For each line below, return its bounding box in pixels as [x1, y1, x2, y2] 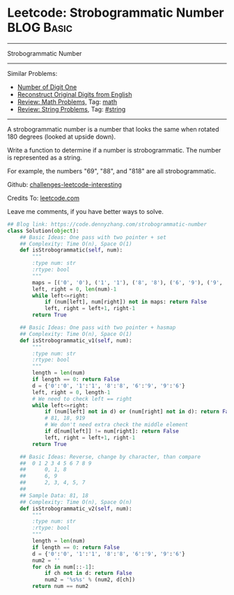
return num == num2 [32, 583, 89, 590]
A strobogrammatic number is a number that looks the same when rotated [7, 125, 219, 133]
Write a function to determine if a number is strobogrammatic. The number [7, 146, 221, 154]
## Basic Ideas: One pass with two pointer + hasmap [19, 324, 176, 332]
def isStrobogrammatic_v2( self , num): [19, 505, 132, 512]
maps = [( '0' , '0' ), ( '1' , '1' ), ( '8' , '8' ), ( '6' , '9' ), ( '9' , [32, 279, 223, 286]
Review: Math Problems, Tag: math [17, 98, 117, 106]
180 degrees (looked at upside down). [7, 132, 116, 141]
